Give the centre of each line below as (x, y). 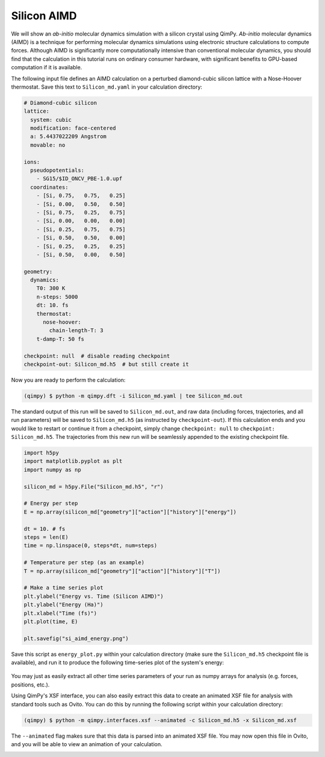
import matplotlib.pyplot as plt (73, 461)
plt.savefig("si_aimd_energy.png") (76, 638)
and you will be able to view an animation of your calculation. (87, 744)
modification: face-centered (73, 128)
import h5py (42, 453)
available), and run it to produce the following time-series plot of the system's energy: (117, 662)
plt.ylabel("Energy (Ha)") (63, 605)
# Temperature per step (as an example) (84, 563)
